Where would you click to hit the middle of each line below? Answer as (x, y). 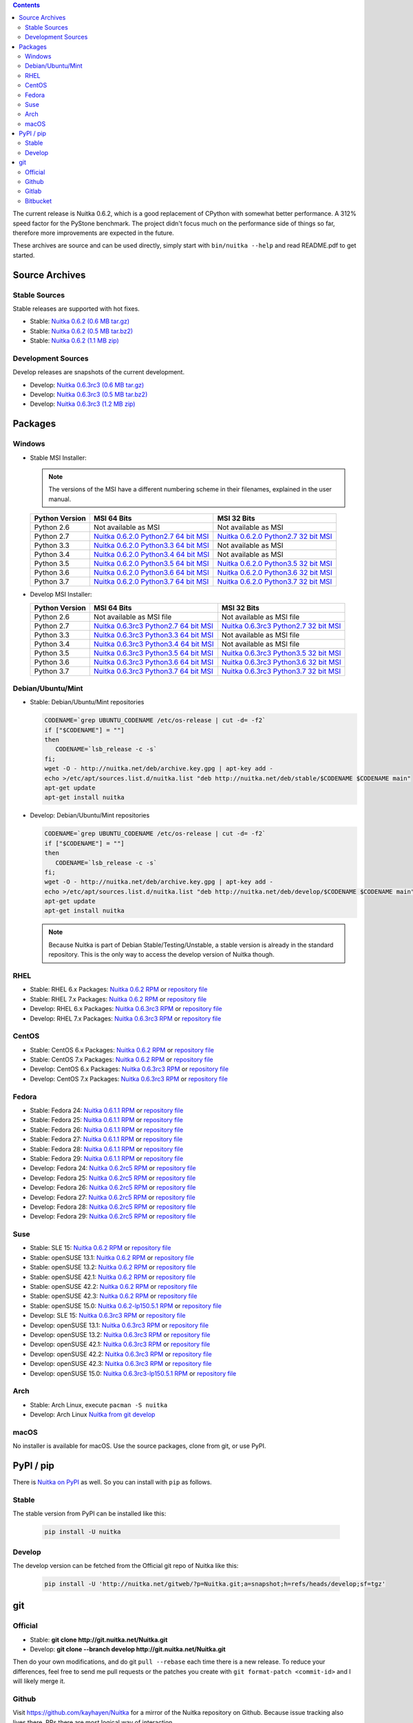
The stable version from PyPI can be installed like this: (89, 1513)
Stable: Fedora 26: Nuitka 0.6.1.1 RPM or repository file (107, 1130)
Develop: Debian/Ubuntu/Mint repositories (90, 815)
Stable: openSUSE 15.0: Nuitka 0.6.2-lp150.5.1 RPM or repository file (126, 1305)
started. (24, 255)
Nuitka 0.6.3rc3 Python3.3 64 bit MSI (153, 635)
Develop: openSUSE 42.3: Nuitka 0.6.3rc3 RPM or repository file (121, 1364)
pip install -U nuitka (83, 1532)
